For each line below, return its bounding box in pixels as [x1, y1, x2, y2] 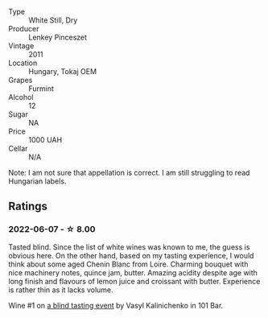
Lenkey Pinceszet [28, 32, 87, 42]
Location [8, 58, 38, 68]
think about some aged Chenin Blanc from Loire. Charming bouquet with [8, 259, 249, 269]
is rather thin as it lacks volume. [8, 285, 114, 295]
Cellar [8, 144, 28, 153]
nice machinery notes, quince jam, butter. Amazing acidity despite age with [8, 267, 258, 277]
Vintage [8, 41, 35, 51]
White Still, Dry [28, 15, 78, 25]
